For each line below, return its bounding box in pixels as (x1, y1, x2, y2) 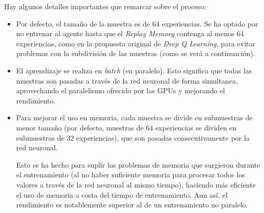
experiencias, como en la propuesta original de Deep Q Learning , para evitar (16, 38, 255, 48)
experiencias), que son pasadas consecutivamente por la (76, 132, 250, 143)
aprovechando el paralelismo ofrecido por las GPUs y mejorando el (16, 85, 225, 96)
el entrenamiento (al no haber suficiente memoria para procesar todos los (16, 169, 245, 180)
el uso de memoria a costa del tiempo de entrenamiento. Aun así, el (16, 189, 228, 200)
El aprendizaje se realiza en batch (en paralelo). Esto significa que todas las (16, 65, 252, 75)
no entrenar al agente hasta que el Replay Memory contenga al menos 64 (16, 28, 244, 39)
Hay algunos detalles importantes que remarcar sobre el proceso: (4, 1, 206, 11)
